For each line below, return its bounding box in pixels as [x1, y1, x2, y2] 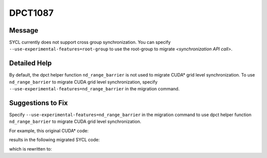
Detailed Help [9, 59, 52, 68]
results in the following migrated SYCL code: [9, 137, 100, 143]
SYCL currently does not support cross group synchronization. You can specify [9, 39, 171, 45]
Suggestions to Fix [9, 99, 68, 107]
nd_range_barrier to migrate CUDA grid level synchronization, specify [9, 79, 158, 85]
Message [9, 26, 39, 35]
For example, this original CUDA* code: [9, 127, 89, 133]
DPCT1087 [9, 7, 54, 18]
